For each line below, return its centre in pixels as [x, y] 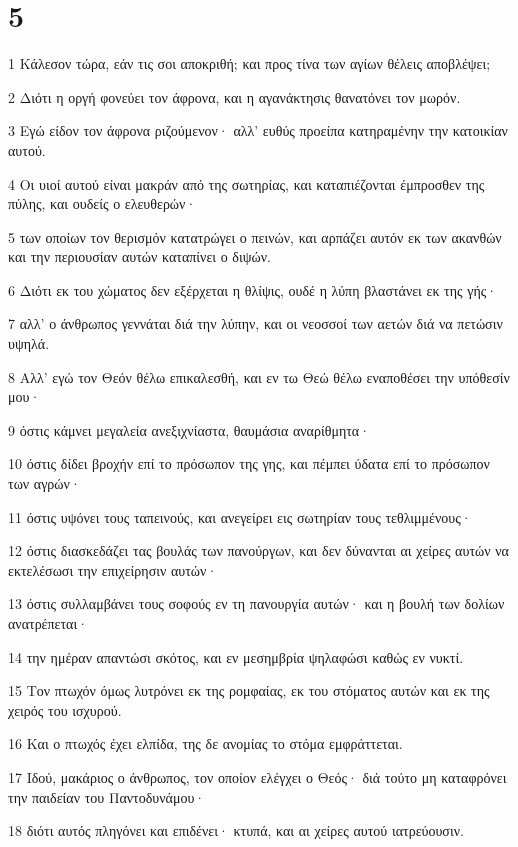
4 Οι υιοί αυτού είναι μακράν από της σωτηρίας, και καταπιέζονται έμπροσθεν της [246, 183]
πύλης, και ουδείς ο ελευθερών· [102, 203]
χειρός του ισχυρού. [65, 709]
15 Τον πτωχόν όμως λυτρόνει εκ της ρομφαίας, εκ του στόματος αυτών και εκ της [249, 690]
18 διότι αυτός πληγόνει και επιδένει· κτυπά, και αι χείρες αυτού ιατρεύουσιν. [236, 830]
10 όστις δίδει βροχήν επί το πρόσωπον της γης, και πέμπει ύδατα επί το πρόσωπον [249, 463]
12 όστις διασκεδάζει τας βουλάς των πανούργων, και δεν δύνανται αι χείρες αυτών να [258, 550]
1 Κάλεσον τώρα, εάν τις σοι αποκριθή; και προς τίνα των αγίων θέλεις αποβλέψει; [249, 63]
